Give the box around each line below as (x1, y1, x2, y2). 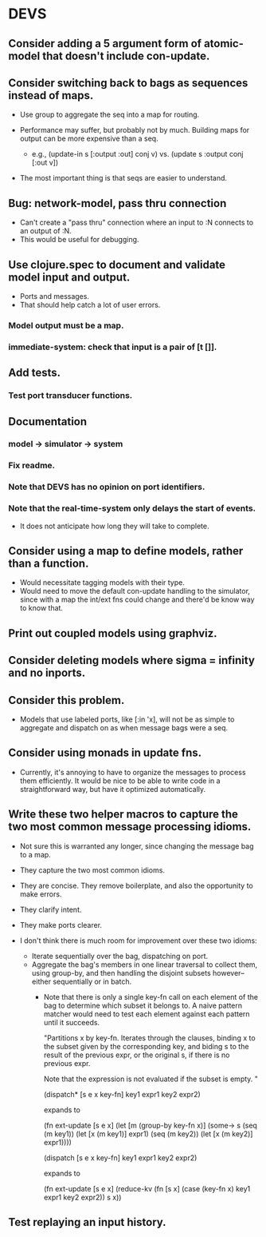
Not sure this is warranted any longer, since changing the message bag (19, 841, 254, 851)
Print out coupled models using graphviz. (8, 626, 217, 640)
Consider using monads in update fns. (8, 746, 201, 760)
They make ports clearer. (19, 920, 102, 929)
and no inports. (8, 666, 86, 680)
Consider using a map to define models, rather (8, 544, 244, 558)
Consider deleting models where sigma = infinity (8, 654, 255, 667)
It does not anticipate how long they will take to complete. (19, 521, 209, 531)
